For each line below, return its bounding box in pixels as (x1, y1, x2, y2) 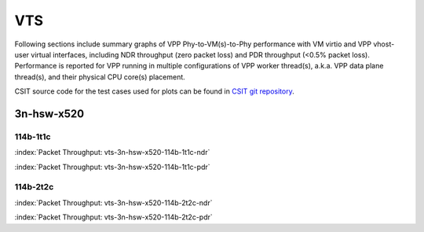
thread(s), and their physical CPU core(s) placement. (14, 72, 186, 82)
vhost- (373, 39, 395, 49)
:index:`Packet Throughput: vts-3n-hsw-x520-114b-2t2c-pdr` (14, 212, 214, 222)
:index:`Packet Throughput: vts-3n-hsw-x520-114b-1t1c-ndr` (14, 148, 210, 157)
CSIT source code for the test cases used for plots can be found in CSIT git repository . (14, 87, 294, 96)
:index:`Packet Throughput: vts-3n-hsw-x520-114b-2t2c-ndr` (14, 197, 213, 208)
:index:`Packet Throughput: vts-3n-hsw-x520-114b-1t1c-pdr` (14, 162, 210, 171)
